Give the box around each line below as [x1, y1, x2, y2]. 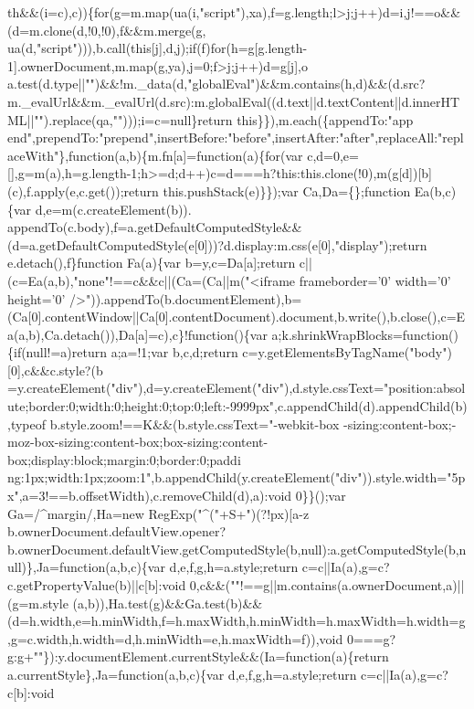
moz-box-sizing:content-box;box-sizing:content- [7, 432, 269, 451]
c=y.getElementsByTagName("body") [242, 343, 452, 362]
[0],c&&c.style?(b [7, 360, 103, 379]
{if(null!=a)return [7, 343, 108, 362]
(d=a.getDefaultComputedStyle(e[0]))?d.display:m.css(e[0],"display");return [7, 235, 427, 254]
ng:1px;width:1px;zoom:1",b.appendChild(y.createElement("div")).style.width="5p [7, 468, 466, 487]
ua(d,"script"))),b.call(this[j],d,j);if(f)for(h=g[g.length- [7, 38, 308, 58]
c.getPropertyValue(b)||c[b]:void [7, 576, 186, 594]
